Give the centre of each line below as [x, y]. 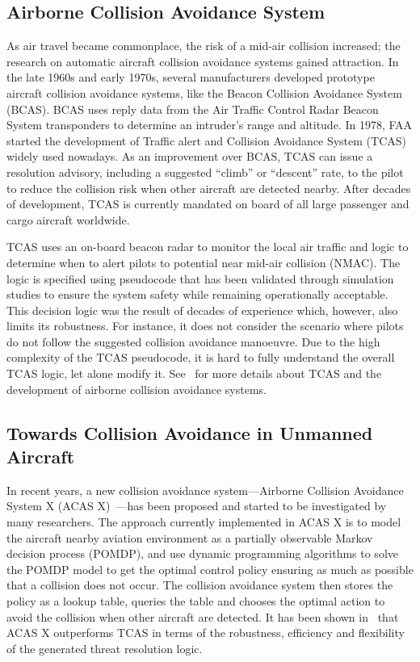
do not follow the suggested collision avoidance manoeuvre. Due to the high [193, 341]
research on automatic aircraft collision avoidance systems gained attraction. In [203, 61]
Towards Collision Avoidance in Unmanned [190, 432]
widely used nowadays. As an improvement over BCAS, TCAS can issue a [190, 156]
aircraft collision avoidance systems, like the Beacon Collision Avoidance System [204, 92]
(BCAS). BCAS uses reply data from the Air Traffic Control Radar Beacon [193, 109]
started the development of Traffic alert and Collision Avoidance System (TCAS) [206, 140]
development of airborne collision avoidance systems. [136, 389]
